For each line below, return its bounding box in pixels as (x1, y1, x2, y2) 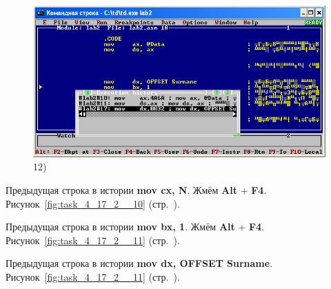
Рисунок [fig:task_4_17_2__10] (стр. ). (6, 196, 180, 210)
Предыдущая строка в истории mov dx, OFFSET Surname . (6, 256, 273, 270)
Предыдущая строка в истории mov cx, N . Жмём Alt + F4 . (6, 182, 267, 197)
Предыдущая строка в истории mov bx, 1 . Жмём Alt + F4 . (6, 219, 265, 234)
